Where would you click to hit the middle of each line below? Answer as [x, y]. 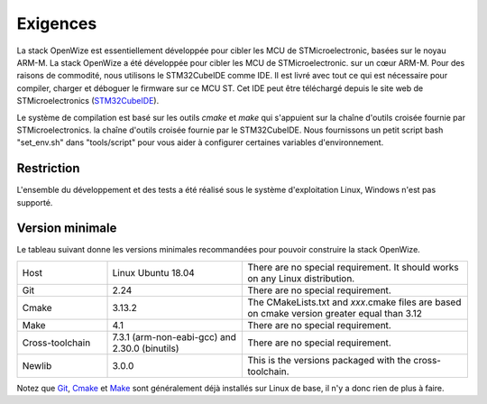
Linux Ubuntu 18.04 [154, 272]
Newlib [37, 365]
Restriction [48, 168]
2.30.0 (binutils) [146, 348]
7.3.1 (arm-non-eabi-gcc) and [174, 336]
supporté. [35, 202]
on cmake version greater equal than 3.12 [335, 313]
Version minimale [67, 229]
